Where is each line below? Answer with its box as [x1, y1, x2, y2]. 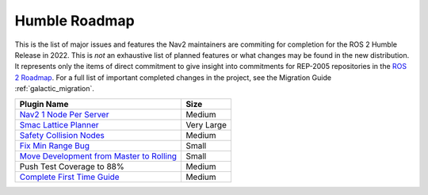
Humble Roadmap [14, 12, 135, 29]
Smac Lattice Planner [19, 119, 99, 130]
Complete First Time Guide [19, 171, 120, 182]
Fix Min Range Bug [19, 140, 90, 151]
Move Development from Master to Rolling [19, 151, 178, 162]
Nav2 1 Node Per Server [19, 109, 109, 120]
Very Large [185, 119, 227, 130]
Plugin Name [19, 98, 69, 109]
